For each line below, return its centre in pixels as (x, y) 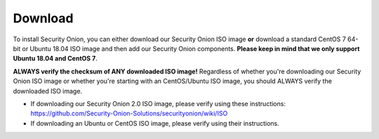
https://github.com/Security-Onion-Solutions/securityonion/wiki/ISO (129, 114)
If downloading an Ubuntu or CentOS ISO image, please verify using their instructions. (155, 123)
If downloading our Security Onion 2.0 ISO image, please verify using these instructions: (158, 103)
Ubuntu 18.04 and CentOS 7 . (55, 59)
